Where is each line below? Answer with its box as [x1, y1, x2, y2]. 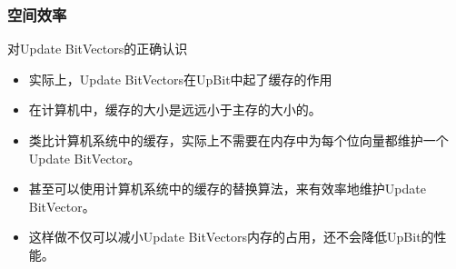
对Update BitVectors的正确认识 [7, 39, 188, 58]
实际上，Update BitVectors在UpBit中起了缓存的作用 [28, 69, 332, 88]
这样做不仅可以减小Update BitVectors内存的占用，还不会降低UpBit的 [28, 227, 434, 246]
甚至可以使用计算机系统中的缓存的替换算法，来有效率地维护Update [28, 179, 426, 198]
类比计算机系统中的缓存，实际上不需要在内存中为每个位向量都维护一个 [28, 131, 449, 149]
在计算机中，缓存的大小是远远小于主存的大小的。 [28, 100, 322, 119]
